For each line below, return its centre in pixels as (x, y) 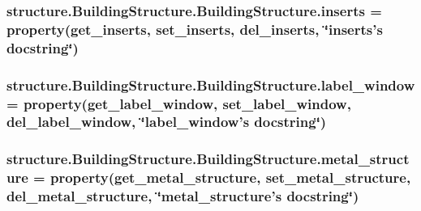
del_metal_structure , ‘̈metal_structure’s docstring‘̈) (183, 196)
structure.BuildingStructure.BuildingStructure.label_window (211, 84)
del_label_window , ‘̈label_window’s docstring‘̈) (167, 122)
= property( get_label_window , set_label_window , (179, 103)
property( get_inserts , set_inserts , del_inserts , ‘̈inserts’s (195, 29)
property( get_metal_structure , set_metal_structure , (230, 177)
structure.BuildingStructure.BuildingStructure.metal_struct (208, 159)
